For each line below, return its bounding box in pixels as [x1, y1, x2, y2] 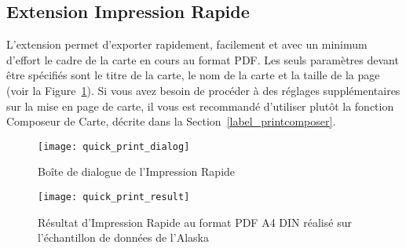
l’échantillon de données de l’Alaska [38, 229, 209, 246]
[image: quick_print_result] [38, 191, 190, 203]
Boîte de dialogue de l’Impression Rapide [38, 163, 236, 180]
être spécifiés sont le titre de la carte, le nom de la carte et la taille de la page [6, 67, 380, 83]
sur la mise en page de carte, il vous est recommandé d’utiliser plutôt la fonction [6, 97, 394, 114]
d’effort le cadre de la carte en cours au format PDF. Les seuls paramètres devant [6, 51, 399, 67]
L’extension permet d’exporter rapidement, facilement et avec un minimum [6, 36, 368, 53]
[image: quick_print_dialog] [38, 140, 190, 152]
